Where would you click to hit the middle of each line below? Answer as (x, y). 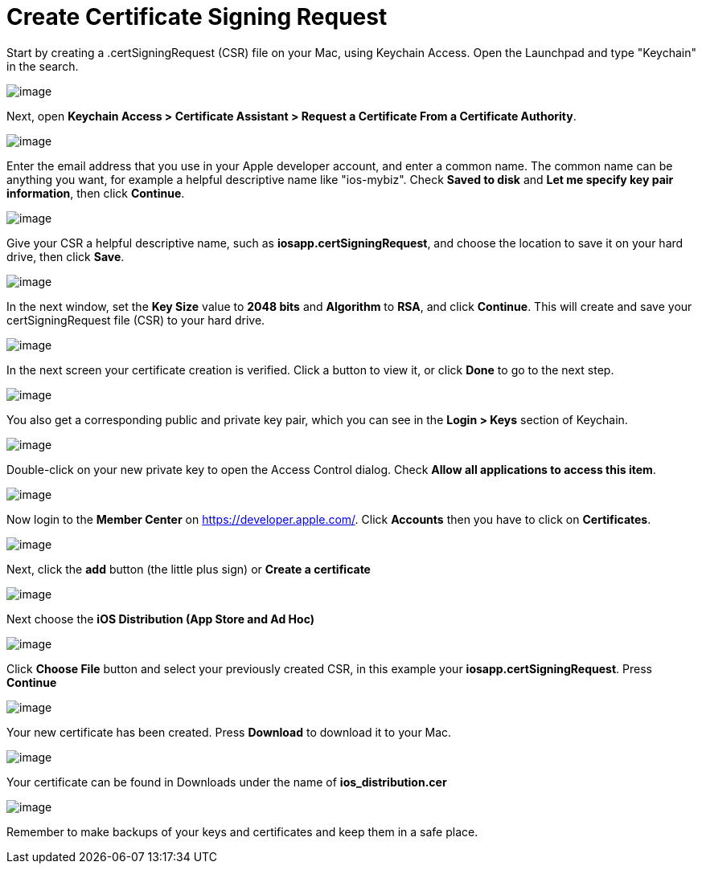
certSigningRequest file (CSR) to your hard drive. (136, 320)
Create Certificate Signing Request (197, 17)
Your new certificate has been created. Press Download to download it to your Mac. (229, 732)
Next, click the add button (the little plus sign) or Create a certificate (189, 569)
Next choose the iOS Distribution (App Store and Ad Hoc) (161, 619)
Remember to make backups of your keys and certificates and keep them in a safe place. (242, 831)
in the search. (43, 66)
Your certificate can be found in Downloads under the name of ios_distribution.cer (227, 782)
